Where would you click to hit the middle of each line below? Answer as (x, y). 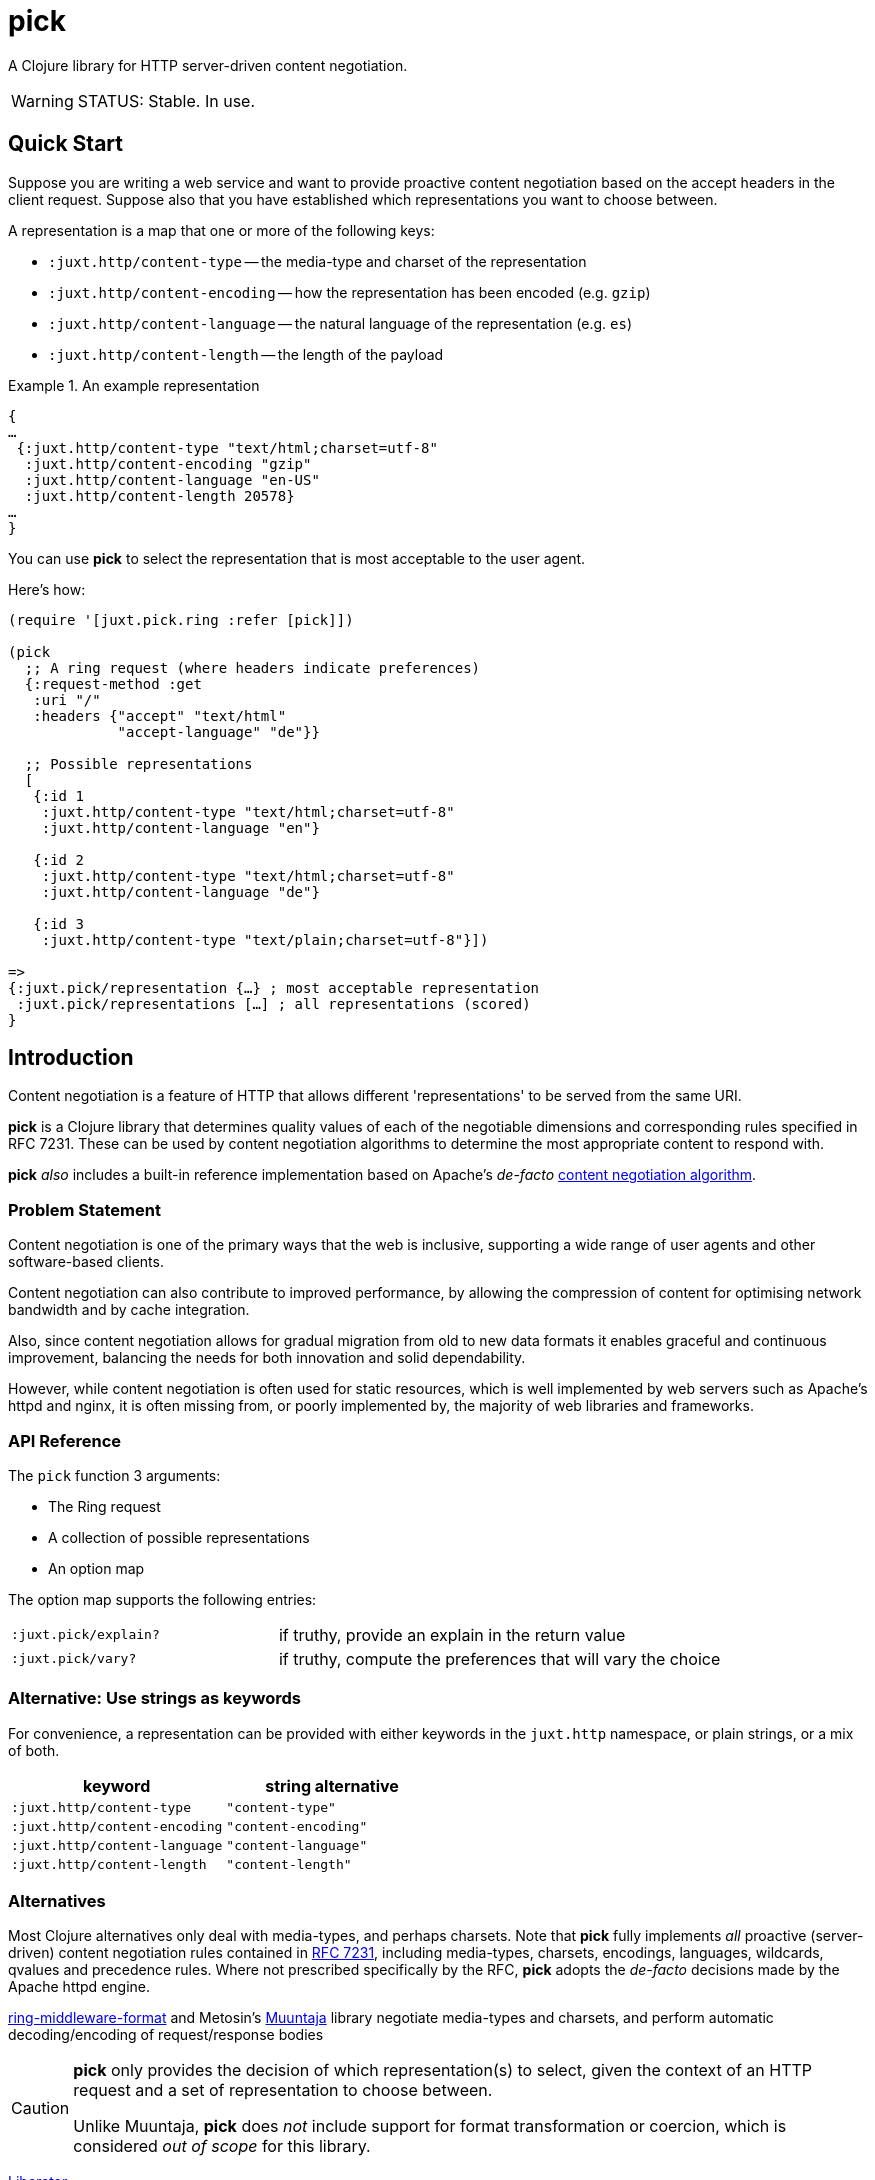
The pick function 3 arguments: (114, 1475)
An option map (96, 1568)
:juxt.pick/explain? (85, 1635)
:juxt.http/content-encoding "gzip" (168, 463)
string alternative (332, 1785)
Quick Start (65, 144)
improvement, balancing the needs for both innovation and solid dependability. (267, 1358)
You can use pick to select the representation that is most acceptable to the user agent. (297, 558)
